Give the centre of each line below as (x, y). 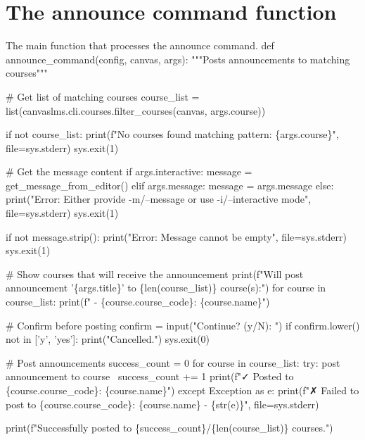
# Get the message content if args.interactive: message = (129, 171)
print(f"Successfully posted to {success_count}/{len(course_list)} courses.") (169, 428)
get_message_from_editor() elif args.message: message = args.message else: (170, 185)
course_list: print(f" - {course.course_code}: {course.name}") (138, 302)
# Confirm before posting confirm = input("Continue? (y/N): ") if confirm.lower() (183, 325)
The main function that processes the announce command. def (140, 45)
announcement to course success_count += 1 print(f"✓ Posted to (150, 376)
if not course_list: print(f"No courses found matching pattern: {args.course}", (172, 134)
